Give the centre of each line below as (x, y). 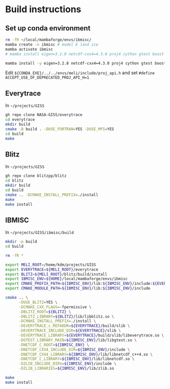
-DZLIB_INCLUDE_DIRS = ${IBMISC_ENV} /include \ (67, 364)
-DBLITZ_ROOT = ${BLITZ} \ (45, 312)
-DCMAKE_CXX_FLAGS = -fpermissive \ (55, 307)
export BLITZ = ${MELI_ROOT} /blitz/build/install (56, 274)
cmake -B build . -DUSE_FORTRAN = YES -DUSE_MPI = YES (60, 129)
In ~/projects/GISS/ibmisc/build (40, 232)
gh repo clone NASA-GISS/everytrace (44, 115)
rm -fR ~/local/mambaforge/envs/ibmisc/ (49, 40)
